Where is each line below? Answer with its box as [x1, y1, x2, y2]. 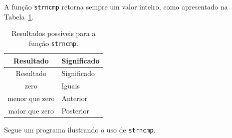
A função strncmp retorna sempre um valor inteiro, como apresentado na [4, 1, 228, 11]
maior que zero [8, 105, 54, 115]
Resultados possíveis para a [12, 28, 96, 38]
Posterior [61, 105, 89, 115]
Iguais [61, 80, 80, 91]
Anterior [61, 93, 88, 103]
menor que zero [8, 93, 55, 103]
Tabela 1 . [4, 11, 34, 21]
